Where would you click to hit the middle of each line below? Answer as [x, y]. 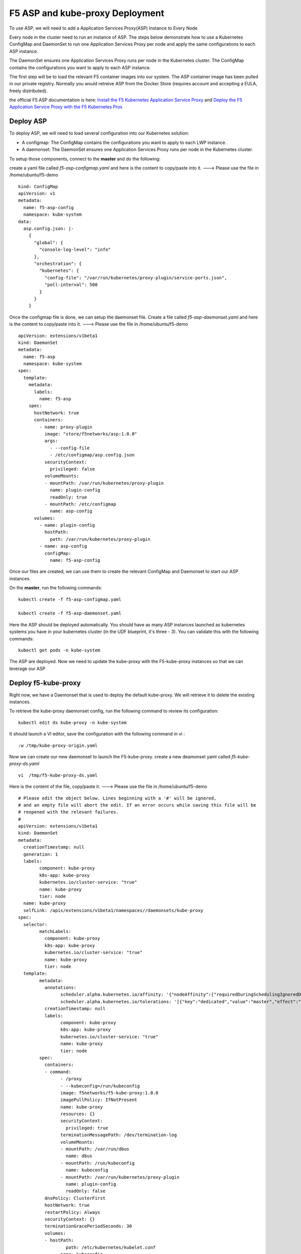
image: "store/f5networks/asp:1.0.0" [91, 434]
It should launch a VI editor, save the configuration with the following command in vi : [97, 734]
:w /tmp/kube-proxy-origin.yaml [58, 745]
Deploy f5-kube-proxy [45, 683]
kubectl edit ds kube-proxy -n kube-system [72, 723]
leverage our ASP [27, 668]
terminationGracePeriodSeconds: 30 [88, 1226]
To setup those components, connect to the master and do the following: [85, 159]
